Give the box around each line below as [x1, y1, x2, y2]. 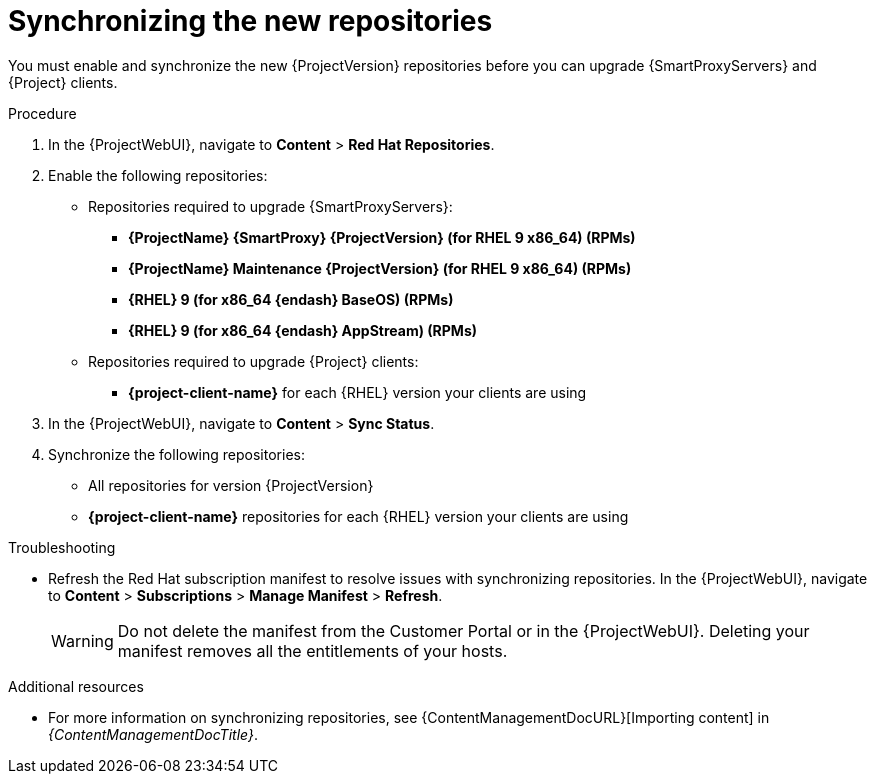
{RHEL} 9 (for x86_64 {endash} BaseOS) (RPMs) [128, 290, 454, 308]
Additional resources [8, 677, 144, 695]
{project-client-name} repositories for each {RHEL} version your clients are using [88, 507, 629, 525]
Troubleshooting [8, 538, 116, 556]
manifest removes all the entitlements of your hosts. [117, 640, 508, 661]
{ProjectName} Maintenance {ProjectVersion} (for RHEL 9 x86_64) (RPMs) [128, 259, 632, 277]
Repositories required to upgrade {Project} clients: [88, 352, 419, 370]
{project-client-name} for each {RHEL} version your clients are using [128, 383, 587, 401]
